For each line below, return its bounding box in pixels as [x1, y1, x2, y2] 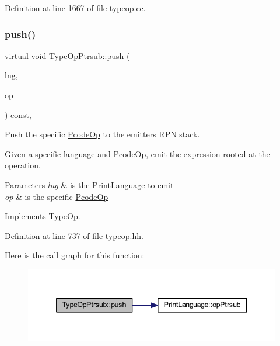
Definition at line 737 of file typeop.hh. [5, 229, 143, 241]
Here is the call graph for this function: [5, 249, 145, 261]
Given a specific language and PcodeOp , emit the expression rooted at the [5, 147, 270, 160]
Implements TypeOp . [5, 210, 80, 222]
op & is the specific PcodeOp [5, 190, 108, 202]
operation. [5, 159, 41, 171]
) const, [5, 108, 32, 120]
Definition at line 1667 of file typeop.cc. [5, 2, 146, 13]
